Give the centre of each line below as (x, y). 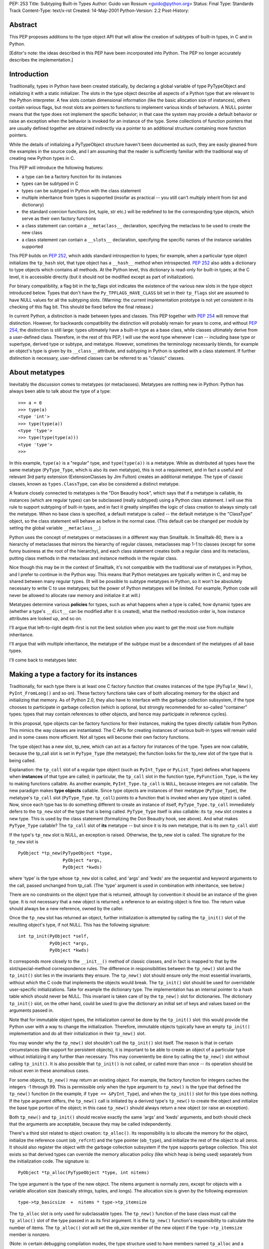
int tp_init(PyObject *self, (54, 936)
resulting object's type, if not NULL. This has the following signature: (80, 925)
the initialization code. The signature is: (49, 1161)
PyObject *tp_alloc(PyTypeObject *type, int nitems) (84, 1173)
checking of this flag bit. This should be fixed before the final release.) (81, 307)
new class (32, 233)
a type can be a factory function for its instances (72, 177)
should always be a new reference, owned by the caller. (67, 909)
